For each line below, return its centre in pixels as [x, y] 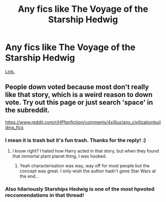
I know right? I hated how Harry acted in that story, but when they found [85, 151]
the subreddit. [27, 110]
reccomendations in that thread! [45, 195]
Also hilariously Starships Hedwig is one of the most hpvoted [80, 189]
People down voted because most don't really [77, 87]
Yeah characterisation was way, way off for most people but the [84, 166]
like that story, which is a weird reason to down [79, 95]
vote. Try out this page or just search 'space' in [79, 102]
